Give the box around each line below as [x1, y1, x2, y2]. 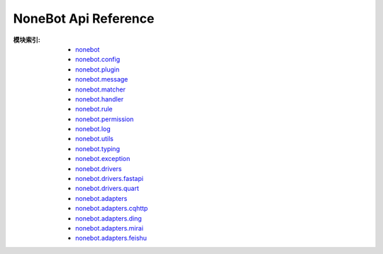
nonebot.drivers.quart [75, 184, 140, 193]
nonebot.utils [75, 135, 113, 143]
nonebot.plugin [75, 65, 120, 74]
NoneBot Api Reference [13, 11, 155, 26]
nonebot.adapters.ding [75, 214, 142, 223]
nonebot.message [75, 75, 128, 84]
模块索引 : [13, 35, 40, 44]
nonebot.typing [75, 144, 121, 153]
